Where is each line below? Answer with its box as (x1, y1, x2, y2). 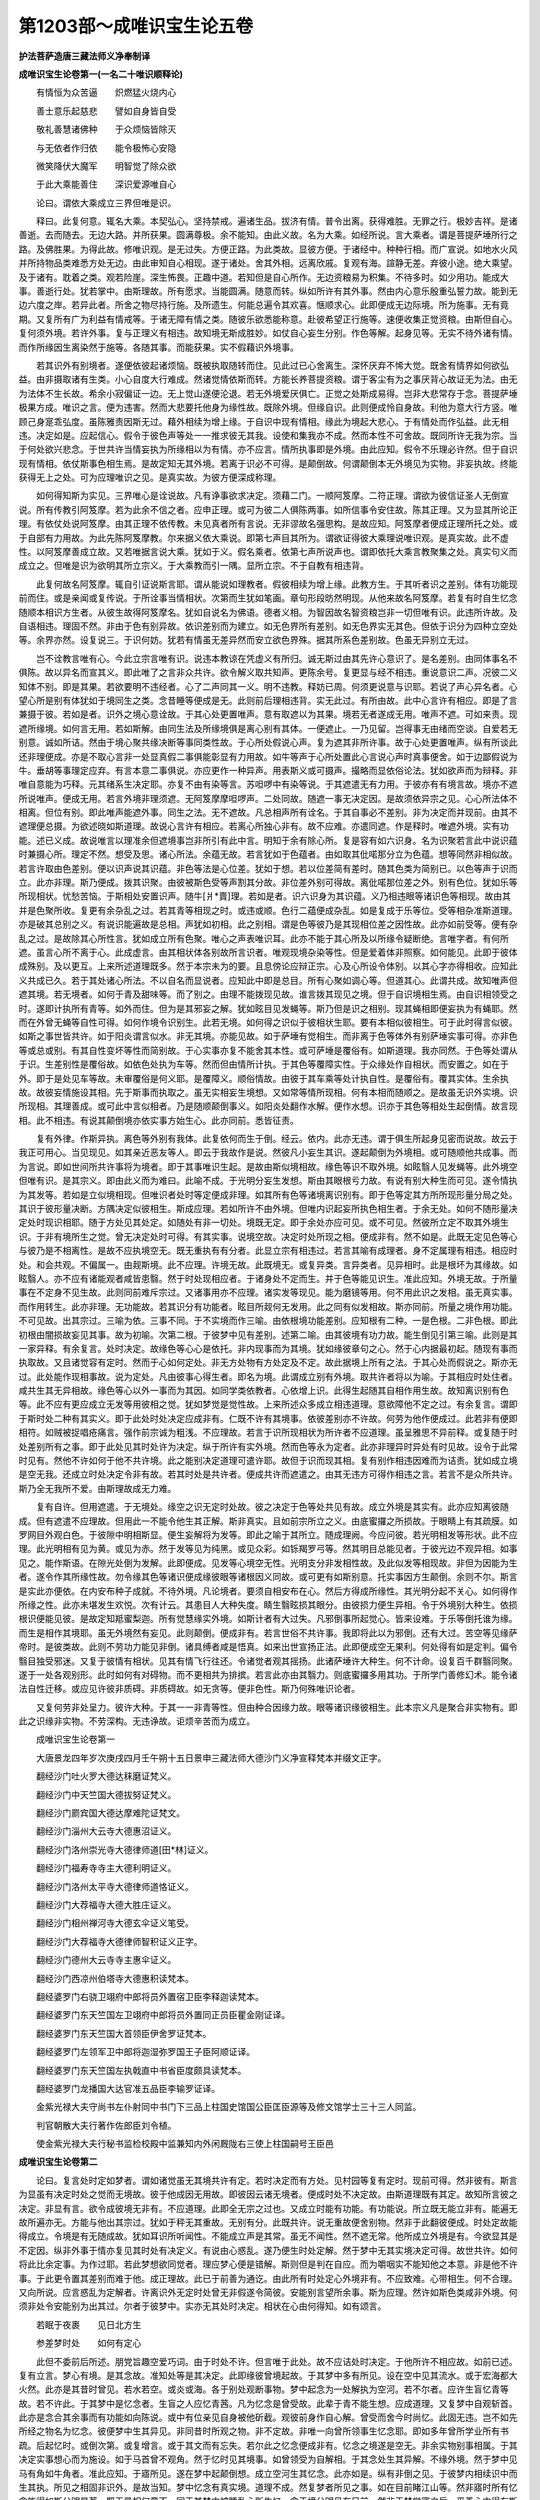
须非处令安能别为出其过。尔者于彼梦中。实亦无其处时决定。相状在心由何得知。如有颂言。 (18, 2300, 387, 2312)
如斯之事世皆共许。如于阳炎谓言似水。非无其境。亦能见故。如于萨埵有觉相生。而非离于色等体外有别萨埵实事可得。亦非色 (18, 1030, 518, 1042)
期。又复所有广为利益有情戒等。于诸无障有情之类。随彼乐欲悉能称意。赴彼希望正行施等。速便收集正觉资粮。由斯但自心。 (18, 313, 518, 325)
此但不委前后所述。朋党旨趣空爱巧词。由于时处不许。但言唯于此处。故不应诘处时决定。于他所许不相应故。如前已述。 (35, 2355, 518, 2367)
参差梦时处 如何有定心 (35, 2337, 142, 2349)
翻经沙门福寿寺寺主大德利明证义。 (35, 1862, 177, 1874)
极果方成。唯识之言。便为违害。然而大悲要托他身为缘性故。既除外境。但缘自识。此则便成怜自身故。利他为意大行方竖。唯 (18, 401, 518, 414)
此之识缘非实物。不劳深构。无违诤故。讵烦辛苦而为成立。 (18, 1715, 255, 1727)
